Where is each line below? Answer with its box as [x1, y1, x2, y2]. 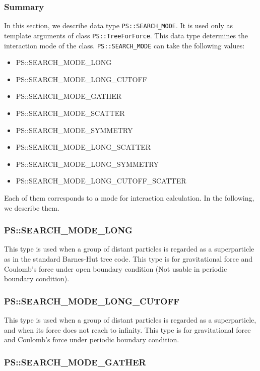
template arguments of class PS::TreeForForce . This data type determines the [4, 30, 248, 40]
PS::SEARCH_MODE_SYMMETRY [16, 125, 133, 135]
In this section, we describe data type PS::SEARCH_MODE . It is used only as [4, 20, 233, 31]
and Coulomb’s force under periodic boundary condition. [4, 334, 179, 345]
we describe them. [4, 202, 59, 213]
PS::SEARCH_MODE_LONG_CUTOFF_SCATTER [16, 175, 186, 186]
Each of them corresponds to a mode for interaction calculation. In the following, [4, 192, 254, 203]
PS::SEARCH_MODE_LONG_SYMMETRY [16, 158, 159, 169]
